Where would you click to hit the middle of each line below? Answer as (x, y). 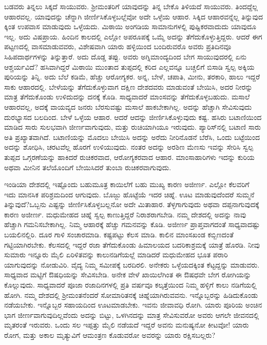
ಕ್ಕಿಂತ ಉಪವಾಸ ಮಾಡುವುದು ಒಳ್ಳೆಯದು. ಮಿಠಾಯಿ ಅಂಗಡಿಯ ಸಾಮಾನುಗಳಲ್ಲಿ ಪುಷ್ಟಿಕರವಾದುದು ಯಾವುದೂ (130, 26)
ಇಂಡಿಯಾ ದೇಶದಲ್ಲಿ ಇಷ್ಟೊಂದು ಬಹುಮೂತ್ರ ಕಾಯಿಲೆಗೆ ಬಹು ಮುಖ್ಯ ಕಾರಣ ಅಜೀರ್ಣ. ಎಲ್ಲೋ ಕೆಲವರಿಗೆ (127, 184)
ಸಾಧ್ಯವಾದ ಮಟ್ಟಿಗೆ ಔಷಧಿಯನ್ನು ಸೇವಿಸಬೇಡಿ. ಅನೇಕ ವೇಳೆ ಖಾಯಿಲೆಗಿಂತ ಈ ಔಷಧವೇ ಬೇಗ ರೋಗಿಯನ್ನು (128, 275)
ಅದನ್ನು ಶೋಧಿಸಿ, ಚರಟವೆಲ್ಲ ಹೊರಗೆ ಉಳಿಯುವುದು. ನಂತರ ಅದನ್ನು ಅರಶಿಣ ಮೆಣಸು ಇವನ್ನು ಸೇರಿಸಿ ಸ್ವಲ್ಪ (129, 147)
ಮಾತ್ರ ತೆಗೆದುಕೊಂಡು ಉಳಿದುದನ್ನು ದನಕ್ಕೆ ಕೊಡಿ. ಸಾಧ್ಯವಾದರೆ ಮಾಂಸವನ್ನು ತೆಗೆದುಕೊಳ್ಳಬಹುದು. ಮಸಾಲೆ (127, 97)
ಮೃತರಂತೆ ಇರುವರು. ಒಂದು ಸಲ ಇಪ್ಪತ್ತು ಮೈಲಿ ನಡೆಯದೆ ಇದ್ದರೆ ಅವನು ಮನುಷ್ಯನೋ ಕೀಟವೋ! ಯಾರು (127, 325)
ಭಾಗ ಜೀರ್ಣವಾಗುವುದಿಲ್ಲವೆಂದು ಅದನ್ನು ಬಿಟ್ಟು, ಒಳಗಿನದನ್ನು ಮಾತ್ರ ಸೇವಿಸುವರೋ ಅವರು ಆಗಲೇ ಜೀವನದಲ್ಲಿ (132, 314)
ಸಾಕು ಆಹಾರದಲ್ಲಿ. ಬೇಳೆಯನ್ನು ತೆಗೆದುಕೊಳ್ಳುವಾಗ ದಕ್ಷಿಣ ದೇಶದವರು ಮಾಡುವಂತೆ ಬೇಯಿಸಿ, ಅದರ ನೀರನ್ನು (128, 86)
